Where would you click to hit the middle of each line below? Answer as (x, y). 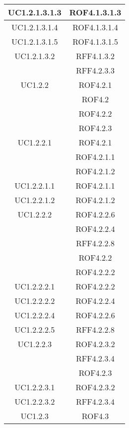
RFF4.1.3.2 (95, 56)
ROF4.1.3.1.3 (95, 12)
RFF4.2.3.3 (95, 70)
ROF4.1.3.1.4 (95, 27)
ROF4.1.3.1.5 (95, 41)
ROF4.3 (95, 416)
